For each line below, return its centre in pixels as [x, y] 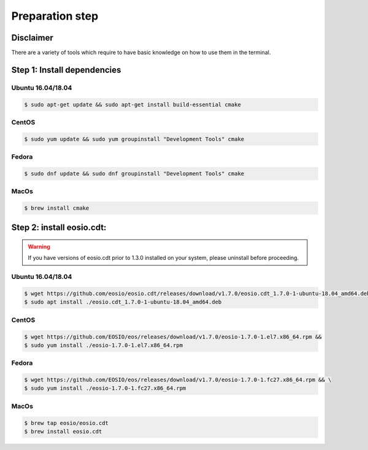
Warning [39, 247]
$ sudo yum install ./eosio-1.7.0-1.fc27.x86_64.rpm [105, 388]
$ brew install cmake [57, 208]
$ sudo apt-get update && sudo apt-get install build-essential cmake [133, 105]
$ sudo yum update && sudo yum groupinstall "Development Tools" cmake [134, 139]
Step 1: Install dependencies [66, 70]
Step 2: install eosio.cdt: [59, 228]
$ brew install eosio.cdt [63, 431]
